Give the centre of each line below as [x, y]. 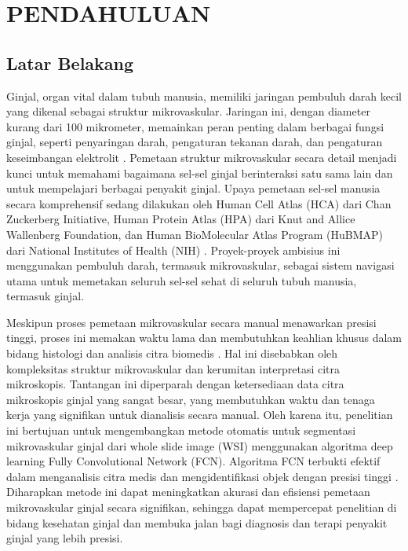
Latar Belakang [70, 62]
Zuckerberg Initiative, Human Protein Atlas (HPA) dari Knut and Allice [181, 219]
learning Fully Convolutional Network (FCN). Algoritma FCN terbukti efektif [193, 461]
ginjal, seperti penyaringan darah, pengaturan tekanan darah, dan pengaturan [195, 142]
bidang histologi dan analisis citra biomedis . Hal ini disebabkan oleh [172, 353]
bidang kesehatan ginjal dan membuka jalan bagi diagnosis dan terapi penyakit [197, 522]
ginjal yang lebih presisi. [65, 538]
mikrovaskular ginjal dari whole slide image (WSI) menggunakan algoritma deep [200, 445]
